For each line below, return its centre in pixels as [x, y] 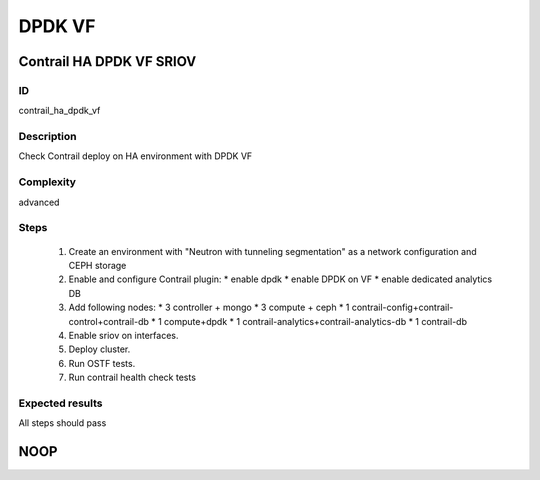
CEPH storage [97, 265]
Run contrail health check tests [132, 377]
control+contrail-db [109, 321]
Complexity [47, 182]
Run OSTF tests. [102, 363]
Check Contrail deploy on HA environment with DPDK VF [135, 156]
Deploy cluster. [99, 349]
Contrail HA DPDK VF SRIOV [107, 61]
